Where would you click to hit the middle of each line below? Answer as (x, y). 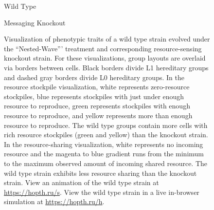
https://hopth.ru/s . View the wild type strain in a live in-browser (102, 192)
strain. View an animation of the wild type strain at (81, 182)
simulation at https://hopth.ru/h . (54, 201)
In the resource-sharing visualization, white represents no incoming (104, 144)
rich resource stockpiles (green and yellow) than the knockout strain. (106, 135)
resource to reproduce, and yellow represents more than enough (98, 115)
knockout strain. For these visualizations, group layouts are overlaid (105, 58)
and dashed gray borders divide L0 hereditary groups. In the (94, 77)
